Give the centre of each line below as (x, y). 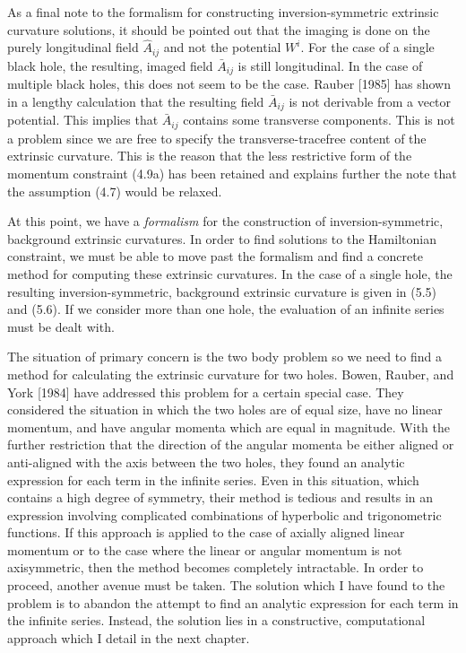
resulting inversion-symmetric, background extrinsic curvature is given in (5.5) (222, 291)
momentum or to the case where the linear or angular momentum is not (205, 549)
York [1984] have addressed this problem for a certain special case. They (206, 392)
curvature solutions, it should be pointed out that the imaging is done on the (219, 29)
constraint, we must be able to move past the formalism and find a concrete (215, 256)
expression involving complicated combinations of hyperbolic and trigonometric (224, 514)
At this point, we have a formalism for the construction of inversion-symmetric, (225, 221)
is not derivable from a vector (370, 101)
